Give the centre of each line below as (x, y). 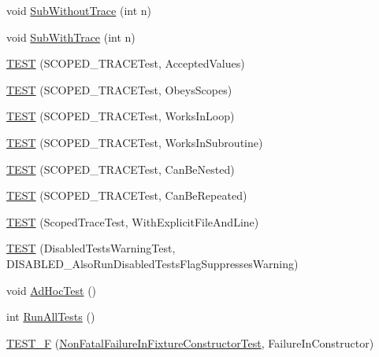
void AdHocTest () (52, 290)
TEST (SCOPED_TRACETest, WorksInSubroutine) (135, 142)
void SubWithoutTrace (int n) (79, 10)
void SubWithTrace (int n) (71, 37)
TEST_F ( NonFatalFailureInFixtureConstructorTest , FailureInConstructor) (190, 342)
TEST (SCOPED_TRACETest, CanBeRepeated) (127, 195)
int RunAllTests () (51, 317)
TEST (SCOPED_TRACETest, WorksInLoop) (121, 116)
